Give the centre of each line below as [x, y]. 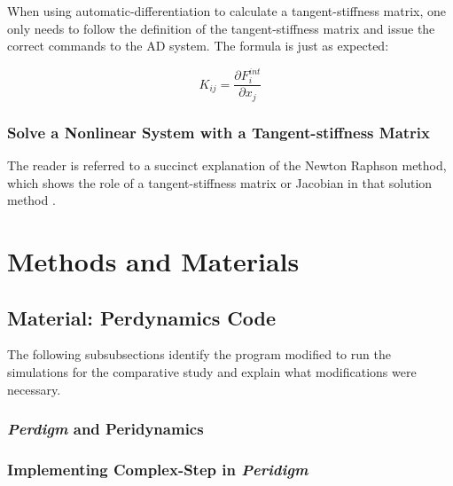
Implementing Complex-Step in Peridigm [158, 469]
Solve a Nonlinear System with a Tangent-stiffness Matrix [219, 132]
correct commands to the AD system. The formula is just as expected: [198, 46]
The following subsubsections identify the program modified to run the [199, 354]
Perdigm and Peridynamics [105, 429]
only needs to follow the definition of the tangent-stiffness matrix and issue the [221, 28]
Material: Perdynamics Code [141, 317]
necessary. [34, 389]
